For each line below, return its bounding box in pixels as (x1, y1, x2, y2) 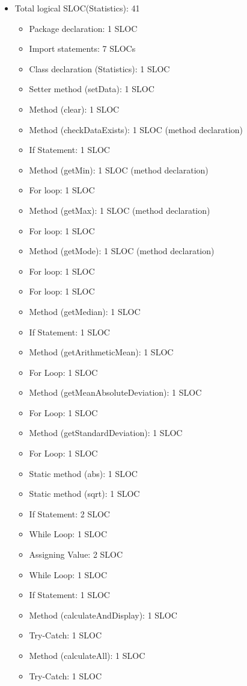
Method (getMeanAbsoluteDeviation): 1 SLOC (29, 386, 202, 399)
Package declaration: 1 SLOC (29, 22, 138, 34)
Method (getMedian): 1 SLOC (29, 305, 141, 317)
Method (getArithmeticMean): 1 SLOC (29, 346, 174, 358)
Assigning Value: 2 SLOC (29, 548, 123, 561)
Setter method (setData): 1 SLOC (29, 83, 154, 95)
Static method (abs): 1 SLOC (29, 467, 138, 479)
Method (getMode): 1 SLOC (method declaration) (29, 245, 215, 257)
